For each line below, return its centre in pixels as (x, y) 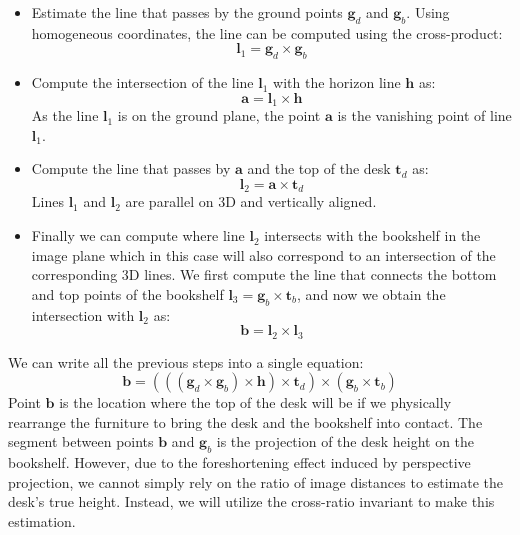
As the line (65, 115)
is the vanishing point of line (424, 115)
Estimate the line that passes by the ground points (187, 12)
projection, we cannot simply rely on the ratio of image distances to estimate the (256, 481)
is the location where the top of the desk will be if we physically (255, 402)
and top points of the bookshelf (127, 293)
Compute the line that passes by (131, 168)
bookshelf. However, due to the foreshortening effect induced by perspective (239, 462)
